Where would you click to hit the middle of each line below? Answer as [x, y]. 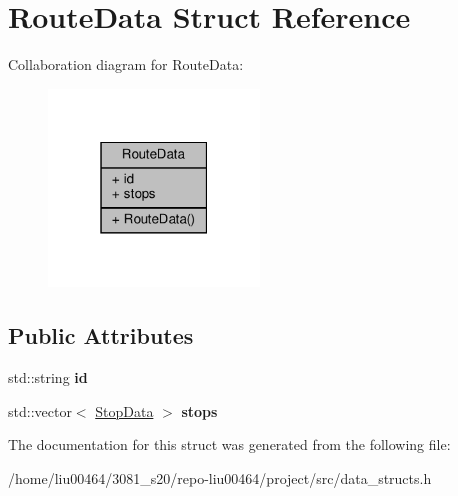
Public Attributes [101, 335]
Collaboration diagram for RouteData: [126, 64]
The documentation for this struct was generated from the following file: [229, 444]
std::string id [48, 377]
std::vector [40, 410]
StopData [124, 410]
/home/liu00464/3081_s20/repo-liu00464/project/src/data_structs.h [220, 477]
